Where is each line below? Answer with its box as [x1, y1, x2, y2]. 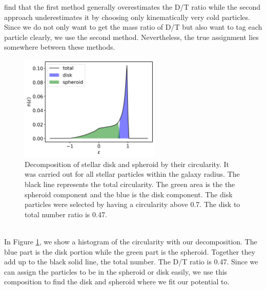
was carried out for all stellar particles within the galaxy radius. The [25, 169, 240, 179]
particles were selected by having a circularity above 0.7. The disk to [25, 199, 240, 210]
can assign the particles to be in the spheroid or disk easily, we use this [4, 266, 228, 277]
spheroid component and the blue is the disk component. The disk [25, 189, 233, 199]
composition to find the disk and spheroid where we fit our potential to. [4, 276, 230, 287]
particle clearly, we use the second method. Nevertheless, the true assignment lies [4, 31, 259, 42]
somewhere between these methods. [4, 42, 115, 52]
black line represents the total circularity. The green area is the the [25, 179, 235, 190]
